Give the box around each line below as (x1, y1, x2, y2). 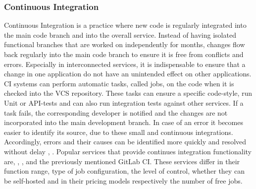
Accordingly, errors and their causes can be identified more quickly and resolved (4, 136, 247, 147)
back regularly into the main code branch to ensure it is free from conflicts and (4, 49, 244, 59)
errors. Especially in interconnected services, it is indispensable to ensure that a (4, 59, 246, 69)
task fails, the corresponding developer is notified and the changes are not (4, 107, 228, 118)
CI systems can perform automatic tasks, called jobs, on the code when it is (4, 78, 234, 88)
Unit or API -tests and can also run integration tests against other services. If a (4, 97, 244, 108)
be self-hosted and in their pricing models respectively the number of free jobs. (4, 175, 243, 186)
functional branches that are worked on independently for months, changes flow (4, 39, 245, 50)
